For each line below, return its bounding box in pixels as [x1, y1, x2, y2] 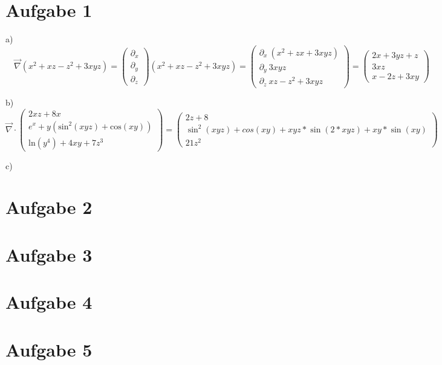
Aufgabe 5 [5, 337, 93, 361]
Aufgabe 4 [5, 289, 93, 314]
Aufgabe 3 [5, 242, 93, 266]
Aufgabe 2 [5, 195, 93, 219]
